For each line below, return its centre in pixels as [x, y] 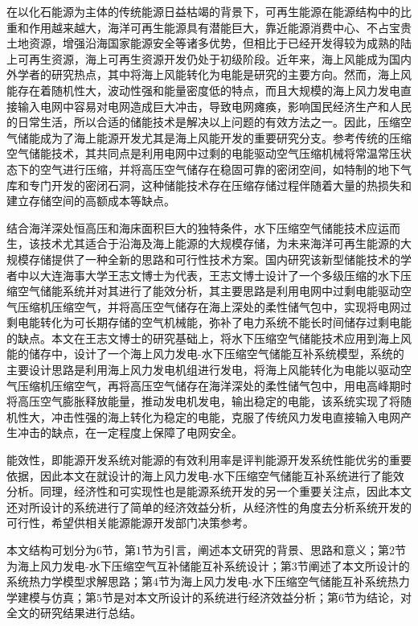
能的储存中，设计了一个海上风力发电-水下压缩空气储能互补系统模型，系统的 [205, 354]
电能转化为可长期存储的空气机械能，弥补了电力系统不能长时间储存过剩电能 [214, 322]
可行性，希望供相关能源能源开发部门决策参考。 [130, 523]
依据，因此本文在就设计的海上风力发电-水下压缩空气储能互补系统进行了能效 [205, 475]
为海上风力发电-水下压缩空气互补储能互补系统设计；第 [149, 565]
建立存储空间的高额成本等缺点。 [91, 201]
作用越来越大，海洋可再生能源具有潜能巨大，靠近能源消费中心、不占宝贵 [220, 27]
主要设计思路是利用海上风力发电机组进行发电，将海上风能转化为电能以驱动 [203, 370]
